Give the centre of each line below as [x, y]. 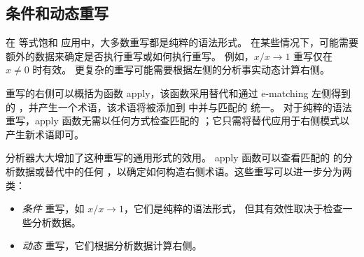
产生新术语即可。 [45, 134]
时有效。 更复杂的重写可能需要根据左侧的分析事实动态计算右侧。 [181, 69]
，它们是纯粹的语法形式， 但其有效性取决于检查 [233, 208]
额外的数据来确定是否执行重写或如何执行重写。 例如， [130, 56]
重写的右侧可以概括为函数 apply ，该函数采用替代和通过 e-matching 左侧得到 [178, 93]
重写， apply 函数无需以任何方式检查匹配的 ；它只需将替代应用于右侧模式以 [178, 120]
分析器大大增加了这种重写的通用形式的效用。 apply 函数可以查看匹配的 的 [174, 157]
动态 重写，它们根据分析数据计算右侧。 [112, 245]
